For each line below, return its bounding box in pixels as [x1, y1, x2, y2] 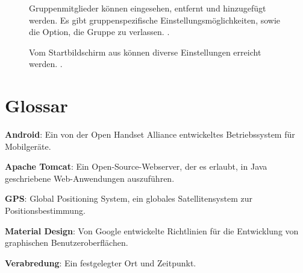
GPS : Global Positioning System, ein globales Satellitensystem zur [5, 192, 252, 205]
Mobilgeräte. [5, 140, 51, 152]
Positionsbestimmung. [5, 204, 86, 217]
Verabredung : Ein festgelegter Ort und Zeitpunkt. [5, 256, 196, 269]
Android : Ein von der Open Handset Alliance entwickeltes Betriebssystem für [5, 128, 295, 141]
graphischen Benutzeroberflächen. [5, 236, 128, 249]
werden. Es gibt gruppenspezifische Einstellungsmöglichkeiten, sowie [29, 13, 281, 26]
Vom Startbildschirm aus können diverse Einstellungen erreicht [29, 45, 261, 58]
